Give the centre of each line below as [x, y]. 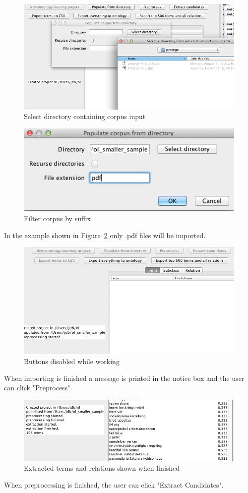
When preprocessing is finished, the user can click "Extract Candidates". [114, 484]
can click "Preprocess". [38, 388]
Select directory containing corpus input [85, 116]
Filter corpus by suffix [57, 218]
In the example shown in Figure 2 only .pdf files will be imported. [105, 235]
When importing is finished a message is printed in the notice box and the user [124, 378]
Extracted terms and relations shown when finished [102, 468]
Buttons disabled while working [72, 361]
